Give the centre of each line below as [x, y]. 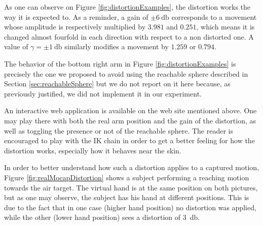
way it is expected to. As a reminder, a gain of [76, 17]
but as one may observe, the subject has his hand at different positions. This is [127, 197]
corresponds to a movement [214, 17]
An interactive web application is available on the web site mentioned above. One [130, 110]
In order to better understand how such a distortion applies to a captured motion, [132, 167]
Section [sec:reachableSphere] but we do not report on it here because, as [117, 84]
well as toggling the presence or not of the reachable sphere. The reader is [119, 130]
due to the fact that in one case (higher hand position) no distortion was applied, [130, 207]
